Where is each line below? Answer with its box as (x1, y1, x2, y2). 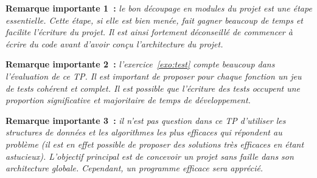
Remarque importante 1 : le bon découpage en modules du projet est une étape (5, 2, 312, 14)
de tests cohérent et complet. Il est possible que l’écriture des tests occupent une (5, 81, 301, 94)
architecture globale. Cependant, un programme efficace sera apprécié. (5, 162, 263, 174)
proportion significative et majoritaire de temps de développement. (5, 94, 251, 106)
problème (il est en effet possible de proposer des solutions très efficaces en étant (5, 137, 304, 150)
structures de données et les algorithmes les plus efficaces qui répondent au (5, 126, 282, 139)
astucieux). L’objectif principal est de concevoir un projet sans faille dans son (5, 149, 294, 162)
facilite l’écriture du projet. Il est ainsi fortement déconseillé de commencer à (5, 26, 293, 38)
